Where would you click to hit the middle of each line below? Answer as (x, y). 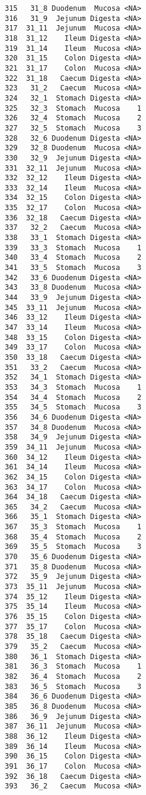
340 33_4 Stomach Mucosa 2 (73, 258)
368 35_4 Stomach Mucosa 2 (73, 537)
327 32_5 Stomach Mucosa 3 (73, 128)
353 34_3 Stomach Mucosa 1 (73, 387)
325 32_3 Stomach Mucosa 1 (73, 108)
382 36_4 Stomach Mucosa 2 (73, 676)
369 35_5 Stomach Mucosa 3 (73, 547)
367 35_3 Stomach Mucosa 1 (73, 527)
